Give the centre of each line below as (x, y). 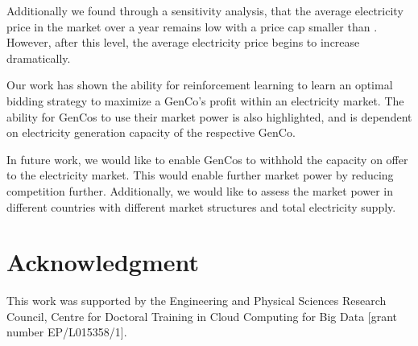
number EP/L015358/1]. (67, 332)
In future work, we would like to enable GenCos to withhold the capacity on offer (207, 159)
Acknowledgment (103, 262)
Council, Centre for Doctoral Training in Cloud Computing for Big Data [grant (202, 316)
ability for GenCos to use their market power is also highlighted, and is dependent (209, 116)
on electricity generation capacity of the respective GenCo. (151, 132)
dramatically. (39, 58)
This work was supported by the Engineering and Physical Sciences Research (197, 301)
